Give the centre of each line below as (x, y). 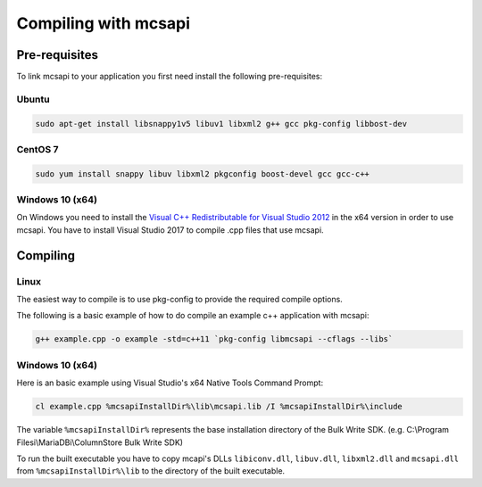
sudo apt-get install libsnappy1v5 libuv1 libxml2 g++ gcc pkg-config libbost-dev (221, 124)
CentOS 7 (37, 149)
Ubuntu (33, 99)
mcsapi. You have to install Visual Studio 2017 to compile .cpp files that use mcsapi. (170, 230)
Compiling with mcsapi (104, 23)
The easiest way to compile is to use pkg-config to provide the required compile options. (179, 300)
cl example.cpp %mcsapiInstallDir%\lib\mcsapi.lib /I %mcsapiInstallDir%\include (219, 407)
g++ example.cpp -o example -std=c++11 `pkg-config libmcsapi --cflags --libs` (214, 339)
